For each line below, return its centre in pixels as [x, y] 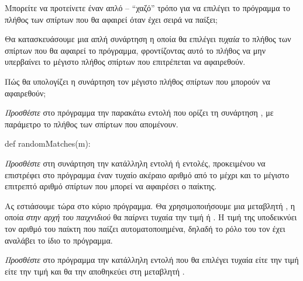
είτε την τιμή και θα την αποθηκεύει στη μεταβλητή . [95, 271]
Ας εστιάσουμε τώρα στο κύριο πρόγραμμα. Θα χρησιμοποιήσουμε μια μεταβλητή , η [150, 205]
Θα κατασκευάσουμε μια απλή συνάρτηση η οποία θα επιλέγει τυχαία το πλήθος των [148, 39]
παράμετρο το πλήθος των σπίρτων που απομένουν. [92, 124]
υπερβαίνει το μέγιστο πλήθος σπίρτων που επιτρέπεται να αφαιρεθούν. [125, 62]
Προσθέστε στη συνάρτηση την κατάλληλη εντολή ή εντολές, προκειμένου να [135, 163]
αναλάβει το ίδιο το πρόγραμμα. [59, 240]
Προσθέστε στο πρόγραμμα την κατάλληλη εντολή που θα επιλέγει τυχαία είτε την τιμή [152, 260]
